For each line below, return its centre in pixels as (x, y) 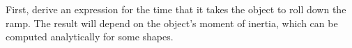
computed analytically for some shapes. (90, 37)
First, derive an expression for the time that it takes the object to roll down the (176, 9)
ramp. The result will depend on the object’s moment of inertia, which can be (172, 23)
